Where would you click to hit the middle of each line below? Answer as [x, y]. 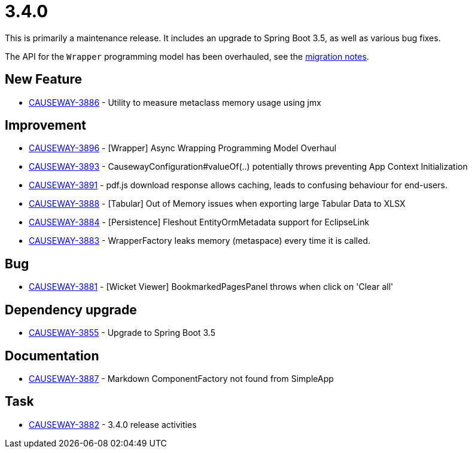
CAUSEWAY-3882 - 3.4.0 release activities [113, 424]
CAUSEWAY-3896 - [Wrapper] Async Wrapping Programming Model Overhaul [183, 148]
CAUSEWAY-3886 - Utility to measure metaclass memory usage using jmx [175, 102]
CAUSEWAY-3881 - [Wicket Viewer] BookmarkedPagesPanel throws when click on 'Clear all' [211, 287]
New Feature [43, 79]
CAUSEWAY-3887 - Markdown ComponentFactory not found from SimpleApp [181, 378]
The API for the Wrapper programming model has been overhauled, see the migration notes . [187, 56]
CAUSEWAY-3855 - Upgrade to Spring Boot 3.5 [122, 333]
